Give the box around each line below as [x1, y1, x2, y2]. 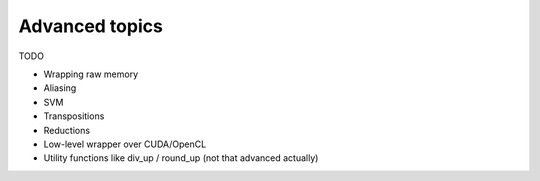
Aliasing [43, 82, 77, 94]
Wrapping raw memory [43, 68, 139, 80]
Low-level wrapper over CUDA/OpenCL [43, 138, 207, 150]
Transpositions [43, 110, 105, 122]
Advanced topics [18, 15, 164, 37]
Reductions [43, 124, 90, 136]
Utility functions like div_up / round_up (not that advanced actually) [43, 152, 319, 164]
